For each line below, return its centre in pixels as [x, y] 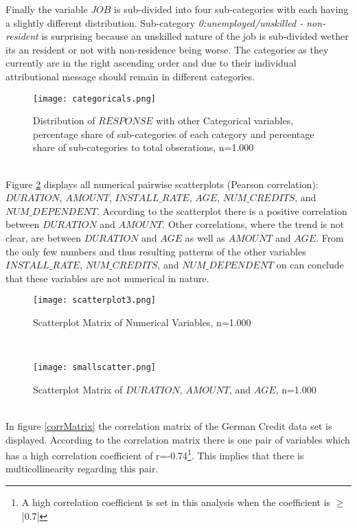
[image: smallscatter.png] [94, 368]
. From [330, 237]
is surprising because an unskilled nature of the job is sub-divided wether [195, 36]
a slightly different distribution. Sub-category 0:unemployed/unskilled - [154, 22]
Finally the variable [47, 9]
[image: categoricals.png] [94, 99]
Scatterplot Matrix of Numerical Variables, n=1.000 [142, 322]
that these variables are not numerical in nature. [107, 278]
